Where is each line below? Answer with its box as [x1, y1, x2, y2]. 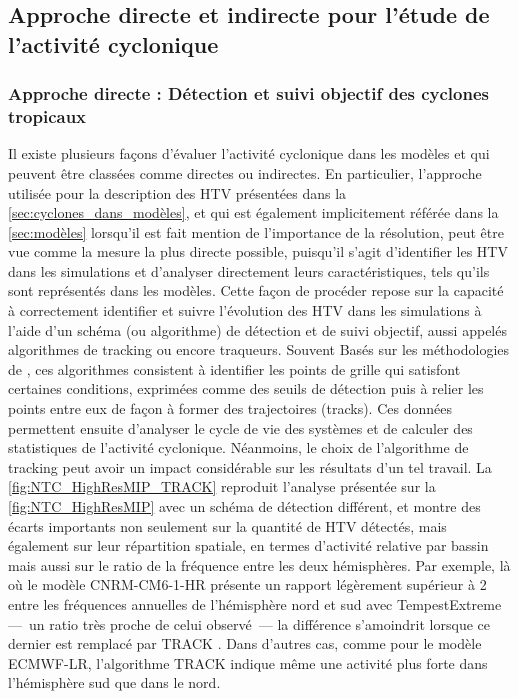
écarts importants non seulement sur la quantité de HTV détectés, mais [8, 515, 447, 536]
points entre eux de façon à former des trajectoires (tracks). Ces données [8, 398, 452, 419]
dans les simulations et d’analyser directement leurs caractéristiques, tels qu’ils [8, 260, 490, 281]
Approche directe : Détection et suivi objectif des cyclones [8, 81, 489, 106]
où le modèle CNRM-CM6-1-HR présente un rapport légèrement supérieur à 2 [8, 574, 487, 595]
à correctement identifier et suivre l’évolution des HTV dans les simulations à [8, 300, 482, 321]
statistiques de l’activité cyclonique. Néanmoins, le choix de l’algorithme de [8, 437, 469, 458]
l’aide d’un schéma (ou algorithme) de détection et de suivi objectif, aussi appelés [8, 319, 507, 340]
